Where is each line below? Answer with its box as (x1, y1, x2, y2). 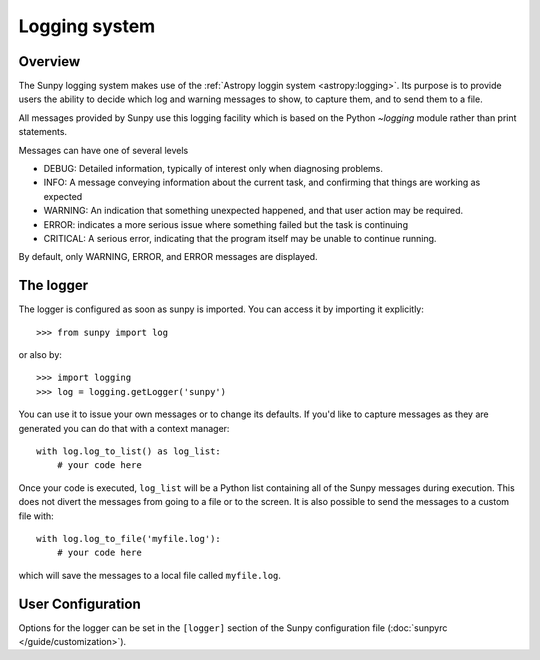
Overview (18, 53, 81, 70)
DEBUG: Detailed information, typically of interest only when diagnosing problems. (43, 163, 384, 175)
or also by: (18, 349, 62, 361)
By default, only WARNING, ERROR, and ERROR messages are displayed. (18, 251, 319, 263)
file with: (18, 510, 54, 522)
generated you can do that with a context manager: (18, 422, 230, 434)
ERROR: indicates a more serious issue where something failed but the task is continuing (43, 218, 409, 230)
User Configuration (18, 595, 142, 612)
